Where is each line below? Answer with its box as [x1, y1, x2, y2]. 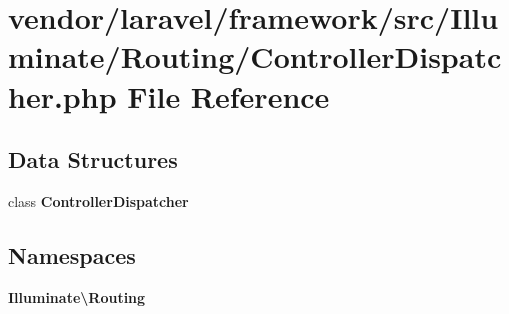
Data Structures [8, 144, 178, 175]
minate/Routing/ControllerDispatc [8, 36, 502, 77]
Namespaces [8, 239, 136, 270]
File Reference [127, 75, 330, 116]
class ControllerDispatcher [8, 190, 189, 211]
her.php [8, 75, 117, 116]
